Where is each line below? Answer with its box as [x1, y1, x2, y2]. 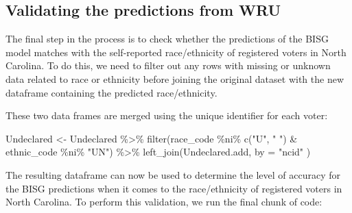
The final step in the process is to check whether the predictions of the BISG [5, 32, 329, 46]
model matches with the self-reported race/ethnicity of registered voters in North [5, 45, 347, 59]
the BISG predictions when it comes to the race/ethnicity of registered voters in [5, 181, 342, 195]
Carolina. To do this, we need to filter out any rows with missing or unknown [5, 58, 331, 73]
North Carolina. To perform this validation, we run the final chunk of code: [5, 195, 322, 209]
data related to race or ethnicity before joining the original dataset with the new [5, 71, 344, 86]
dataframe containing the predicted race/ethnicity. [5, 85, 218, 99]
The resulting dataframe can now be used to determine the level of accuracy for [5, 167, 340, 181]
